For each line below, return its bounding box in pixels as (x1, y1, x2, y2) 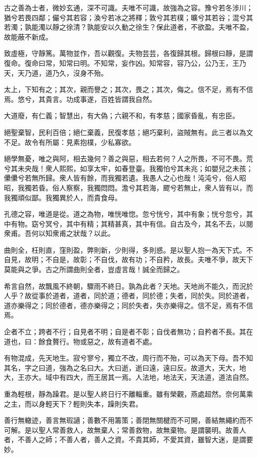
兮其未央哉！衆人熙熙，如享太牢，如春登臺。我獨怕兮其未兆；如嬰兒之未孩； (4, 163, 253, 173)
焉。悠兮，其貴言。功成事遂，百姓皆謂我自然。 (4, 93, 156, 104)
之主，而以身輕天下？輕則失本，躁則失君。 (4, 398, 142, 409)
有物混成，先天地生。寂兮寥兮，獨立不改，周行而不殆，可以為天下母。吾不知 (4, 353, 253, 363)
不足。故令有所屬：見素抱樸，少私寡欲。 (4, 137, 135, 147)
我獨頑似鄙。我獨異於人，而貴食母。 (4, 192, 122, 202)
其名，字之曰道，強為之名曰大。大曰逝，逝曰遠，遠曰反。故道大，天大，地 (4, 362, 246, 372)
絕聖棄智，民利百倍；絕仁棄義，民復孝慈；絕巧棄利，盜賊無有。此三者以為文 (4, 127, 253, 137)
